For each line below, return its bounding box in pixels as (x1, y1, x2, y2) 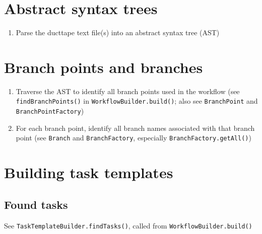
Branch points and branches (4, 56, 203, 77)
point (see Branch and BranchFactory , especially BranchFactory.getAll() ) (16, 132, 251, 143)
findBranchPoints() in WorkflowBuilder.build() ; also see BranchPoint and (16, 96, 258, 106)
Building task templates (4, 162, 173, 183)
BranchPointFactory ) (16, 106, 84, 116)
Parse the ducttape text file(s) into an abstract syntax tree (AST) (16, 27, 220, 38)
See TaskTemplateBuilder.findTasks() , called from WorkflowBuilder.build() (4, 220, 252, 230)
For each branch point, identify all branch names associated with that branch (16, 122, 255, 133)
